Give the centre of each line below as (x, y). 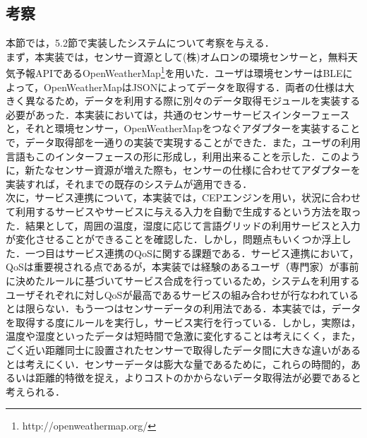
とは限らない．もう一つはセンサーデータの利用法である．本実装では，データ (183, 308)
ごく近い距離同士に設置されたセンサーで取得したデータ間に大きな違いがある (183, 349)
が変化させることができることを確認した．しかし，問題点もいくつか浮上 (174, 239)
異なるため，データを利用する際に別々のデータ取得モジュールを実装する (193, 101)
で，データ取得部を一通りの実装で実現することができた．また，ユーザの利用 (183, 142)
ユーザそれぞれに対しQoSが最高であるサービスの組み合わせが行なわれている (182, 294)
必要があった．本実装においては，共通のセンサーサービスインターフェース (178, 114)
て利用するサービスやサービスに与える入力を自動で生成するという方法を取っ (183, 211)
